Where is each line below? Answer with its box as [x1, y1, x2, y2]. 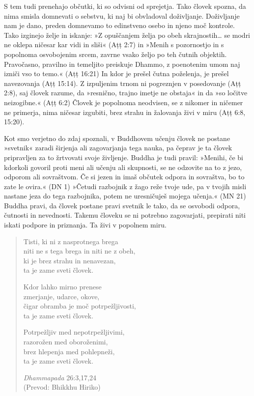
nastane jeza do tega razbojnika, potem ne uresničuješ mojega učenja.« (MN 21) [4, 191, 246, 201]
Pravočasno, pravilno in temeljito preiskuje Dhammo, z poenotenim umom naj [4, 58, 240, 69]
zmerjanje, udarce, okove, [23, 291, 100, 301]
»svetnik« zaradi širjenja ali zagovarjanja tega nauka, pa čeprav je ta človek [4, 142, 232, 153]
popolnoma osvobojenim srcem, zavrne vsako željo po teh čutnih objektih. [4, 49, 227, 59]
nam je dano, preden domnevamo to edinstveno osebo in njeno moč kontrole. [4, 20, 235, 30]
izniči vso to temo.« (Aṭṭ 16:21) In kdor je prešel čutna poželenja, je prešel [4, 68, 229, 79]
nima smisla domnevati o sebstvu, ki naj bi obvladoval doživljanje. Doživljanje [4, 10, 240, 21]
